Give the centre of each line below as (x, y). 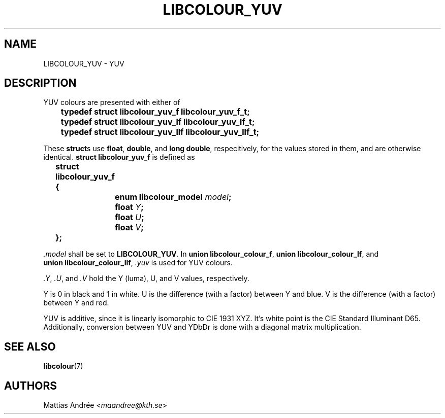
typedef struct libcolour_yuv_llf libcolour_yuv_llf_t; (160, 132)
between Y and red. (76, 303)
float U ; (129, 217)
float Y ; (129, 207)
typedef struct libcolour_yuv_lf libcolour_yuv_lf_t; (158, 122)
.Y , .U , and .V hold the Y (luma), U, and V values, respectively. (146, 278)
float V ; (129, 228)
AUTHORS (31, 386)
